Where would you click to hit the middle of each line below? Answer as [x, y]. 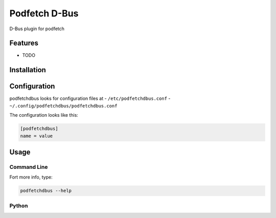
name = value [37, 136]
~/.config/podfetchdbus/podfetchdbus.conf [63, 106]
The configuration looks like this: [44, 115]
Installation [28, 70]
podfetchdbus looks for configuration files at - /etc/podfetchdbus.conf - [90, 99]
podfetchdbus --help [46, 191]
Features [24, 43]
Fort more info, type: [31, 177]
